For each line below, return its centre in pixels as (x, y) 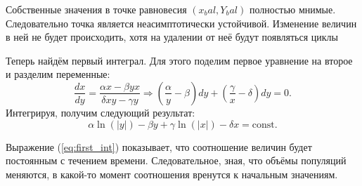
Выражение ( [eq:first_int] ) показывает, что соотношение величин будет (159, 146)
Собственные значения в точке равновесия (96, 9)
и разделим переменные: (58, 74)
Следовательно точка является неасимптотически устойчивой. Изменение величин (181, 23)
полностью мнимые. (292, 9)
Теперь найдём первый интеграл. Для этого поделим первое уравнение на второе (179, 60)
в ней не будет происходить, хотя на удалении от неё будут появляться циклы (172, 37)
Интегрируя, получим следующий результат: (101, 112)
